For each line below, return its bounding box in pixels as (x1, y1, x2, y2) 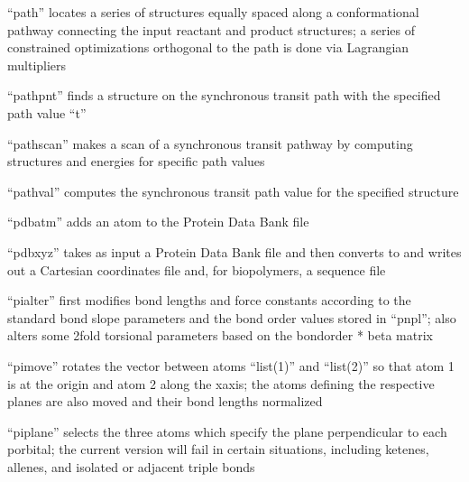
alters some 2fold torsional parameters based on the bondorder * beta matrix (7, 326, 433, 345)
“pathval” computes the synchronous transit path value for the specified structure (7, 181, 459, 200)
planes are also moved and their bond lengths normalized (7, 392, 323, 411)
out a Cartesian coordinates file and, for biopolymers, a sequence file (7, 260, 386, 279)
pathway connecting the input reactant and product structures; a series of (7, 20, 416, 39)
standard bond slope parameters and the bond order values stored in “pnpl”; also (7, 308, 456, 327)
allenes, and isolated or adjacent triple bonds (7, 457, 255, 476)
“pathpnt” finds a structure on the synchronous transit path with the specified (7, 86, 441, 105)
